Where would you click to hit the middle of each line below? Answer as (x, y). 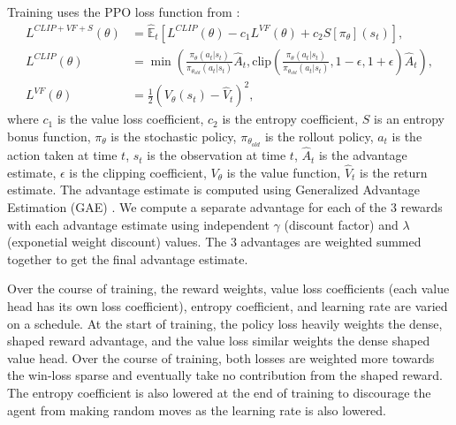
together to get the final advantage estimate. (128, 258)
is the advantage (363, 155)
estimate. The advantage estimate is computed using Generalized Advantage (214, 190)
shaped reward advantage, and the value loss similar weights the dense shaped (219, 341)
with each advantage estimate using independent (138, 224)
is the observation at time (217, 155)
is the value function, (284, 172)
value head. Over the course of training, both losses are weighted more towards (221, 357)
